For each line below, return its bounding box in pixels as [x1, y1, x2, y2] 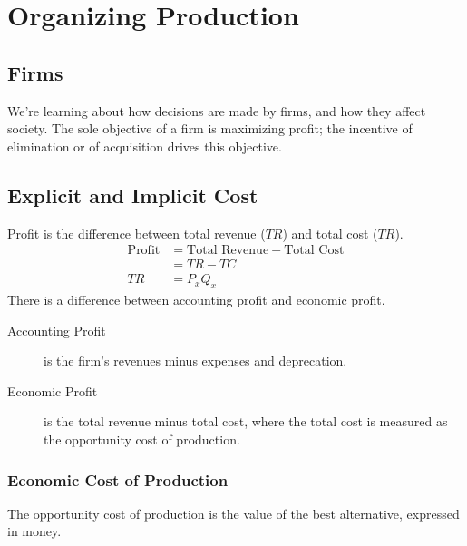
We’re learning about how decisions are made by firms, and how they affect [7, 101, 426, 120]
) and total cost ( [282, 223, 378, 242]
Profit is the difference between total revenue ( [7, 223, 266, 242]
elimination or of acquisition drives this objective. [7, 136, 282, 155]
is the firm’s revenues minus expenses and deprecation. [44, 351, 347, 370]
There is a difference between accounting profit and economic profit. [7, 290, 385, 309]
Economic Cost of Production [7, 468, 229, 491]
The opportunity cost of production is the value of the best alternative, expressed [7, 503, 460, 522]
